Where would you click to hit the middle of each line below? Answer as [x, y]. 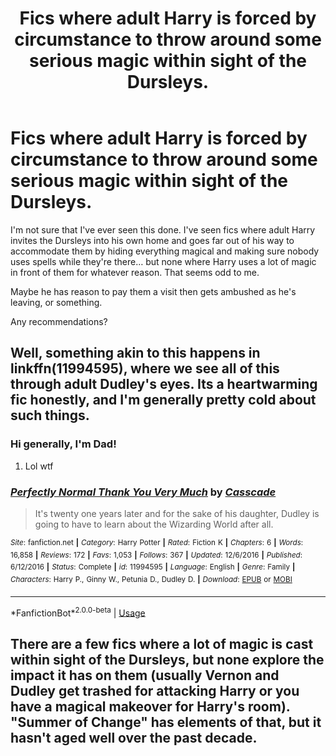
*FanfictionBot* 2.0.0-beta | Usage [78, 612]
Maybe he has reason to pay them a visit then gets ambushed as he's [153, 291]
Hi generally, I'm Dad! [63, 444]
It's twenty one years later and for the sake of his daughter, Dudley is [177, 513]
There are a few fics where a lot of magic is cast [162, 643]
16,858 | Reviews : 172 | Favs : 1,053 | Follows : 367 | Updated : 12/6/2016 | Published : [156, 555]
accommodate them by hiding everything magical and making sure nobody [165, 251]
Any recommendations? [59, 321]
